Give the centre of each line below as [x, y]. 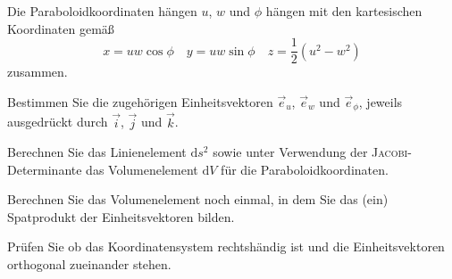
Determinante [45, 169]
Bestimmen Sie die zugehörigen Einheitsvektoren [140, 101]
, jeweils [381, 101]
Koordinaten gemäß [61, 28]
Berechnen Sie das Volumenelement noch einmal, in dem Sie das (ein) [198, 199]
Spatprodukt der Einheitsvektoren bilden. [121, 216]
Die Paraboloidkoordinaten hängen [102, 11]
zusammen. [38, 72]
